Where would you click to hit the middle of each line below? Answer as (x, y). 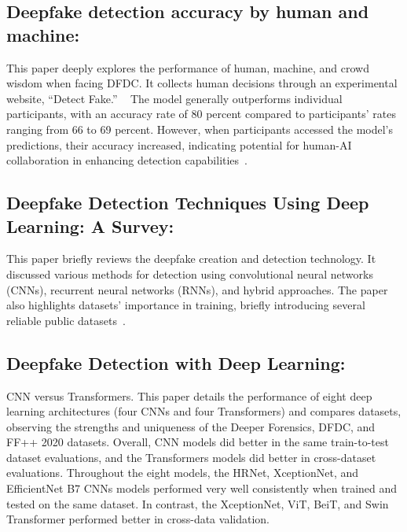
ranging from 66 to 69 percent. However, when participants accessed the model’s (200, 129)
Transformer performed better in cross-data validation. (138, 519)
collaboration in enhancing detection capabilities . (127, 160)
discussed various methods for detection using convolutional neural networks (190, 273)
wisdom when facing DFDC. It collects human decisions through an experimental (202, 83)
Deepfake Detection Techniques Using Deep (188, 203)
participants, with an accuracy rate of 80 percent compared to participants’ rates (201, 114)
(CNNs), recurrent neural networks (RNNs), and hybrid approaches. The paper (197, 289)
